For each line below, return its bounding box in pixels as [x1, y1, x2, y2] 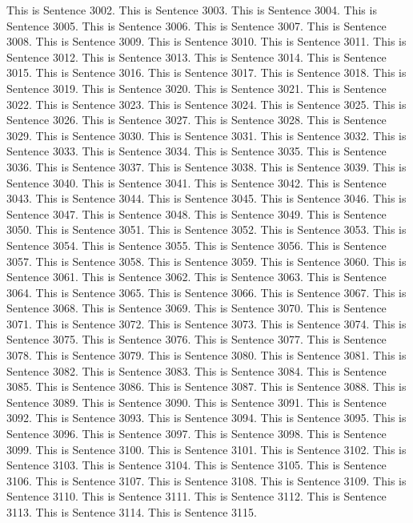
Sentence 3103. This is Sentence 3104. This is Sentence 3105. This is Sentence [6, 457, 387, 473]
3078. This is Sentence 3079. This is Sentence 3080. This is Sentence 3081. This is [6, 347, 407, 364]
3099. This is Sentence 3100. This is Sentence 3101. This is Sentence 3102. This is [6, 441, 407, 457]
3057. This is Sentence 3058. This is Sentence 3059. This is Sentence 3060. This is [6, 252, 407, 269]
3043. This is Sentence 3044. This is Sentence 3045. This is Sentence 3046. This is [6, 190, 407, 207]
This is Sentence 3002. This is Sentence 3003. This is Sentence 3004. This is [6, 2, 377, 18]
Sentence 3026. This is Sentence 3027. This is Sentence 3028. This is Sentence [6, 111, 387, 128]
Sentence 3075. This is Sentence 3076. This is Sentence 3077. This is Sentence [6, 331, 387, 348]
